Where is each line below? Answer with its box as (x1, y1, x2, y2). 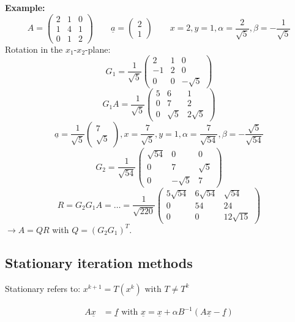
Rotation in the (5, 42, 63, 55)
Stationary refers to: (5, 282, 81, 294)
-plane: (85, 42, 111, 55)
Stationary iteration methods (5, 253, 193, 272)
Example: (5, 1, 45, 13)
